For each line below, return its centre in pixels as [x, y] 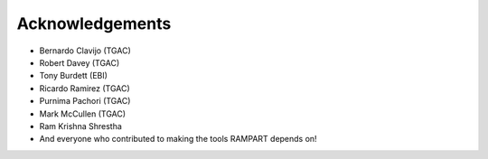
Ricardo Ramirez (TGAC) [84, 88]
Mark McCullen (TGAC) [83, 114]
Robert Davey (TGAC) [80, 62]
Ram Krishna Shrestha [80, 126]
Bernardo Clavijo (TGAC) [85, 51]
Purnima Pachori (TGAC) [85, 101]
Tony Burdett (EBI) [74, 76]
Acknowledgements [94, 23]
